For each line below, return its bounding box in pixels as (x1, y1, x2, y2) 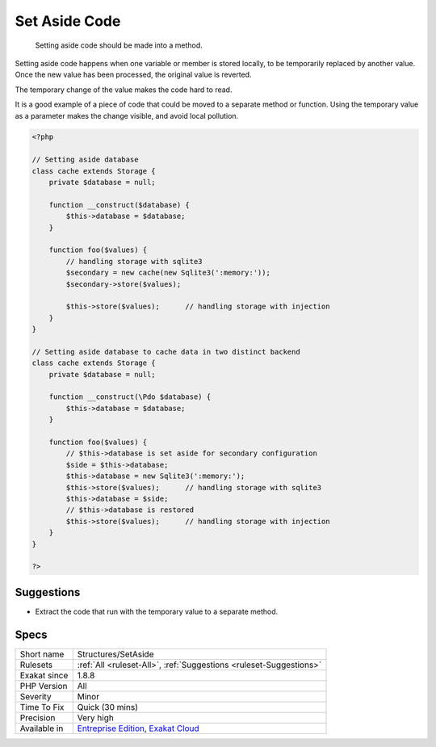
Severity (19, 690, 52, 702)
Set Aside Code (15, 12, 121, 30)
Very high (77, 711, 115, 723)
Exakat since (19, 669, 69, 681)
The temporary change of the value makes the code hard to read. (15, 85, 233, 94)
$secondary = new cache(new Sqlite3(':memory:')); (65, 268, 270, 278)
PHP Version (19, 680, 68, 691)
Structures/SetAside (77, 648, 154, 660)
